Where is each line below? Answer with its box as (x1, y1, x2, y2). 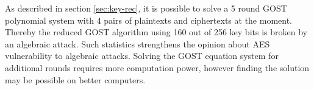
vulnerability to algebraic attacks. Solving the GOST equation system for (5, 49, 279, 62)
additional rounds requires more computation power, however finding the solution (5, 61, 310, 74)
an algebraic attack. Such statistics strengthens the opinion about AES (5, 37, 270, 50)
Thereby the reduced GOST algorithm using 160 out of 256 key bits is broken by (5, 26, 307, 38)
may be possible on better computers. (5, 73, 146, 86)
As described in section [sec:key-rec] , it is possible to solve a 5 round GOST (5, 2, 287, 14)
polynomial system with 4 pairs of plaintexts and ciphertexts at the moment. (5, 13, 293, 26)
